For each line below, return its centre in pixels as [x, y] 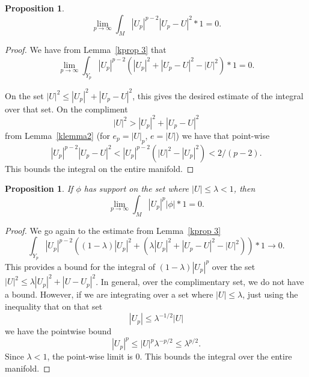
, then [244, 188]
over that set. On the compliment [66, 109]
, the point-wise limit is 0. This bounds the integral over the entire [170, 356]
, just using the [270, 294]
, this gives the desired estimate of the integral [218, 95]
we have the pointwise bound [58, 331]
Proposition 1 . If [39, 188]
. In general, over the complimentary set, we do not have [200, 281]
